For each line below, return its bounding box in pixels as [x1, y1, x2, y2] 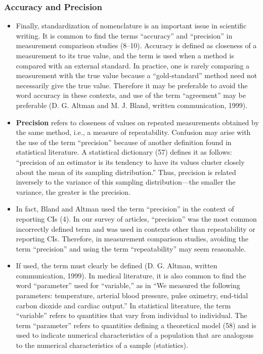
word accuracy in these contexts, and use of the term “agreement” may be [16, 90, 246, 100]
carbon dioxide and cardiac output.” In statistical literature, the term [16, 300, 231, 310]
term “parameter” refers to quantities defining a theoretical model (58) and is [16, 320, 256, 330]
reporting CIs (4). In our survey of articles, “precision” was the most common [16, 213, 257, 224]
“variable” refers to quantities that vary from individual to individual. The [16, 310, 247, 321]
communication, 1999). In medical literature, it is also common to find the [16, 270, 246, 280]
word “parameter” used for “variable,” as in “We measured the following [16, 280, 240, 291]
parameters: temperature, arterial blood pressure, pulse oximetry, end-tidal [16, 290, 248, 301]
